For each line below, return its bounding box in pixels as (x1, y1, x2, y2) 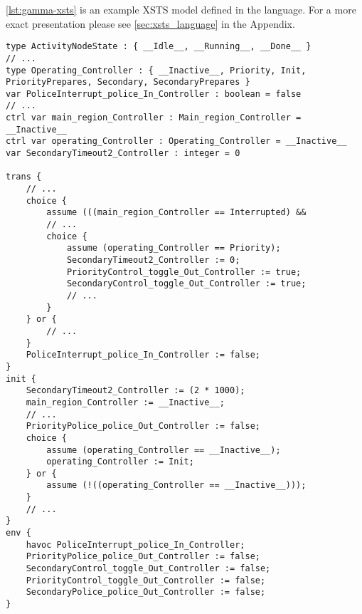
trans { (6, 172, 42, 182)
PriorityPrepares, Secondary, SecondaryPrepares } (6, 77, 250, 88)
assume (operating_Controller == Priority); (66, 243, 281, 254)
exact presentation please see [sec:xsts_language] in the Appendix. (6, 16, 295, 31)
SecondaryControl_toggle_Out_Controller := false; (26, 563, 271, 574)
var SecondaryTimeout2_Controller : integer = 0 (6, 148, 240, 159)
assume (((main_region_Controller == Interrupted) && (46, 207, 307, 218)
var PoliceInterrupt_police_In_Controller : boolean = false (6, 88, 302, 99)
